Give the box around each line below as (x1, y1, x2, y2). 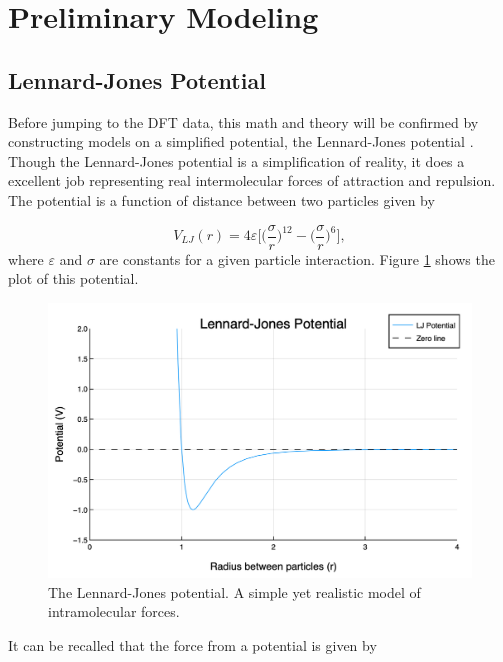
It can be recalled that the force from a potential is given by (8, 634, 377, 655)
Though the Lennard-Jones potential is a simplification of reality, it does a (8, 150, 465, 171)
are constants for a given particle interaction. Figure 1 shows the (99, 248, 495, 269)
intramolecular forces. (48, 601, 180, 622)
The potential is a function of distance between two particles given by (8, 189, 435, 210)
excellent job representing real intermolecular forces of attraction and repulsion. (8, 170, 496, 191)
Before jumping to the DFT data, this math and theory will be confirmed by (8, 111, 479, 132)
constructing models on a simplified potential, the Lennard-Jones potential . (8, 131, 474, 152)
